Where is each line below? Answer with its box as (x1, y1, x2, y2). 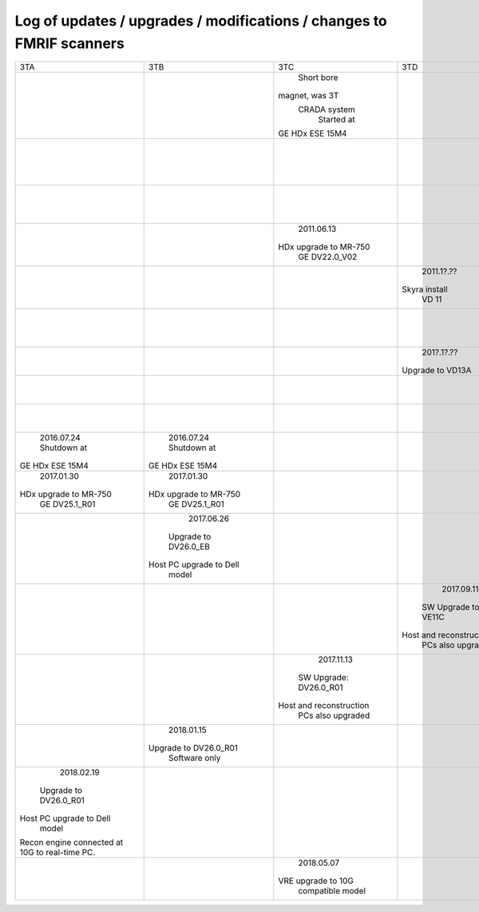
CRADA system (298, 104, 355, 115)
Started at (318, 114, 355, 125)
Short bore (298, 72, 338, 83)
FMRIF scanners (14, 34, 125, 52)
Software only (168, 752, 221, 763)
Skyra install (402, 284, 448, 295)
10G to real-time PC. (19, 847, 96, 858)
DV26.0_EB (168, 541, 211, 552)
